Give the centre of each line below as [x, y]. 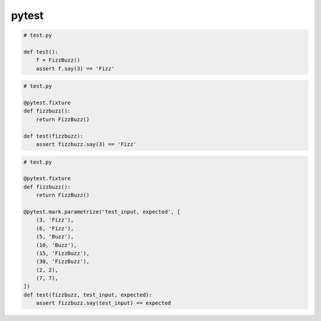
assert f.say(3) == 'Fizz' [75, 69]
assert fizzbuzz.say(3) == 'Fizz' [86, 144]
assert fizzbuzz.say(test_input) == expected [103, 303]
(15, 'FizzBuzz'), [63, 253]
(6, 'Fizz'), [55, 228]
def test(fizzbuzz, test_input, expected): [88, 295]
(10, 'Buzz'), [56, 245]
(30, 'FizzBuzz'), [63, 262]
